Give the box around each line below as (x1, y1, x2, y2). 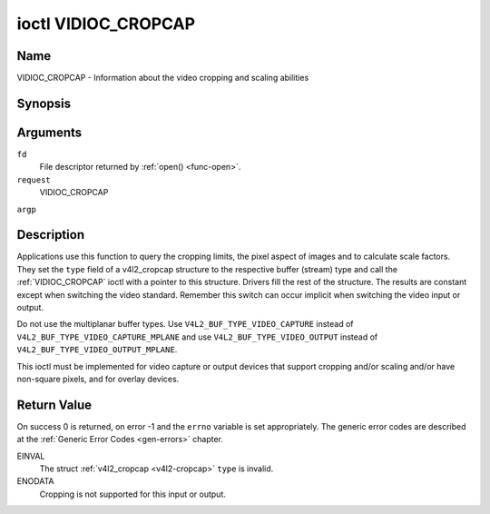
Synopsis (16, 95, 72, 111)
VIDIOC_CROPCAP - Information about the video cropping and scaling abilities (16, 73, 309, 84)
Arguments (16, 124, 83, 140)
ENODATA (16, 476, 54, 487)
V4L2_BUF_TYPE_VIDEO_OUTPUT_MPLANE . (16, 344, 178, 355)
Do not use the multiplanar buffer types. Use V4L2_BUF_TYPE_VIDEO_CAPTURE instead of (16, 319, 354, 330)
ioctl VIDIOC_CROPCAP (16, 14, 195, 34)
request (16, 174, 52, 185)
